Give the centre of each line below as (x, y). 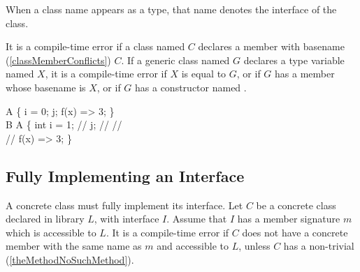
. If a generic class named (175, 60)
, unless (254, 246)
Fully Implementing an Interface (125, 175)
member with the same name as (74, 246)
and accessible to (193, 246)
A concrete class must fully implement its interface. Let (124, 205)
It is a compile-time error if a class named (95, 46)
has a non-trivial (319, 246)
